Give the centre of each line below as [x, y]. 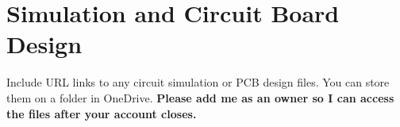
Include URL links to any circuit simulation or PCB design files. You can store [198, 82]
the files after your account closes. [102, 113]
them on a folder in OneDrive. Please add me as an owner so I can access [200, 97]
